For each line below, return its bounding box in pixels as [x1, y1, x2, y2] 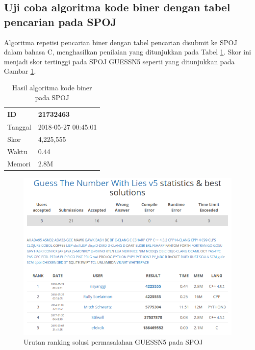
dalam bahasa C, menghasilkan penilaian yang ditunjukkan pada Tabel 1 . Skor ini [4, 47, 251, 57]
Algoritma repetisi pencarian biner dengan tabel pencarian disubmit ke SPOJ [4, 37, 237, 47]
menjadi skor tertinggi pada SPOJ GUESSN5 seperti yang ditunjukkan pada [4, 56, 235, 66]
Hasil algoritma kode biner [12, 82, 92, 92]
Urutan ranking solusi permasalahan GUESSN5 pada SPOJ [24, 336, 203, 347]
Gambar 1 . [4, 66, 36, 76]
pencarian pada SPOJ [4, 14, 117, 29]
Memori [7, 158, 31, 168]
